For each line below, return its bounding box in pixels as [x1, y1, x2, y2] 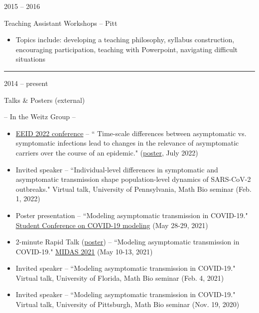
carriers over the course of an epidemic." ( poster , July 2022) [15, 147, 198, 157]
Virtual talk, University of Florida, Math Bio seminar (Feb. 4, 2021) [15, 272, 224, 283]
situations [15, 54, 46, 64]
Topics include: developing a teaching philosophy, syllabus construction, [15, 34, 235, 45]
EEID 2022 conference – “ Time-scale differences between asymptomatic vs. [15, 128, 247, 138]
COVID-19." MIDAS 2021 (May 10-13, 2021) [15, 246, 153, 256]
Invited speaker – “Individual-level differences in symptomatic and [15, 164, 218, 174]
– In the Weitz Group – [4, 111, 76, 122]
